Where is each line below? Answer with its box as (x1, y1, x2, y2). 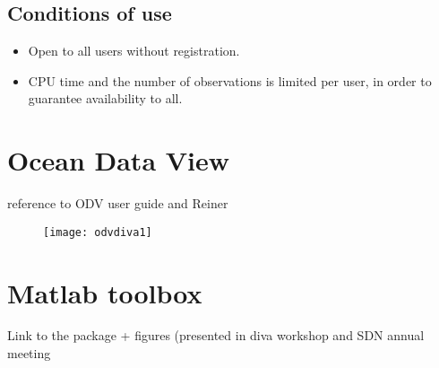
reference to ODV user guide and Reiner (7, 194, 228, 213)
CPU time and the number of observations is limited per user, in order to (28, 71, 432, 90)
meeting (7, 344, 51, 363)
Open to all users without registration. (28, 41, 240, 60)
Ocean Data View (7, 142, 230, 179)
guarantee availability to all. (28, 89, 183, 108)
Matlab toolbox (7, 274, 202, 311)
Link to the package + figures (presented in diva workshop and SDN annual (7, 326, 425, 345)
